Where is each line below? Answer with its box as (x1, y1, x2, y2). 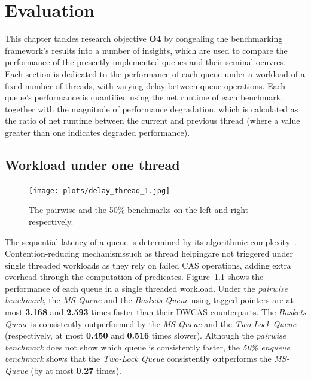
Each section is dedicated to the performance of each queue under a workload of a (5, 67, 305, 80)
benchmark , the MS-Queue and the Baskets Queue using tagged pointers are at (5, 294, 294, 306)
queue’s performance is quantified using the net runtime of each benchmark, (5, 91, 283, 103)
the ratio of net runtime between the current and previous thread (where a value (5, 114, 300, 127)
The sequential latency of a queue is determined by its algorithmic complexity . (5, 235, 297, 248)
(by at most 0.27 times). (31, 364, 121, 377)
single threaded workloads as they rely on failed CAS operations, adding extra (5, 258, 291, 271)
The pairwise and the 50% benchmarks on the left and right (29, 203, 248, 216)
